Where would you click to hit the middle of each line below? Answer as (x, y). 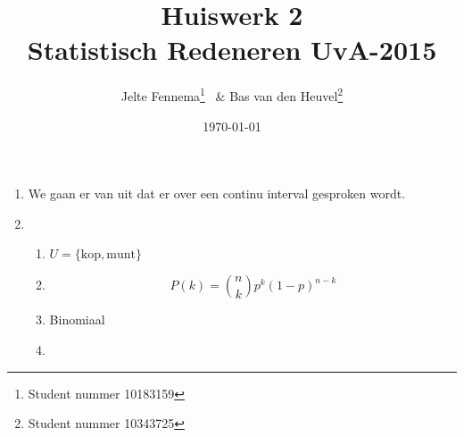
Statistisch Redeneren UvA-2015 (232, 50)
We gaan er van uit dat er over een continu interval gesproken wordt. (217, 193)
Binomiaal (77, 319)
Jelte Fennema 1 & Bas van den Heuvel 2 (232, 94)
